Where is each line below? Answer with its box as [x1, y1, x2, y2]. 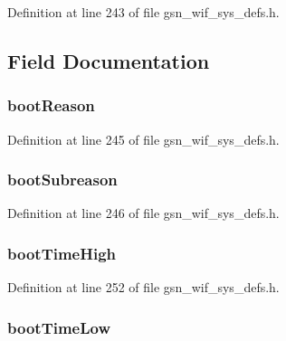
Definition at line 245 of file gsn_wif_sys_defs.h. [7, 129, 280, 148]
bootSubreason [7, 168, 118, 191]
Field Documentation [7, 46, 210, 74]
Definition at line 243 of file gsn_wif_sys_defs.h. [7, 3, 280, 21]
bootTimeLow [7, 316, 111, 338]
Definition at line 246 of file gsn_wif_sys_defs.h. [7, 204, 280, 223]
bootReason [7, 94, 95, 117]
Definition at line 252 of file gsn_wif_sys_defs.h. [7, 278, 280, 297]
